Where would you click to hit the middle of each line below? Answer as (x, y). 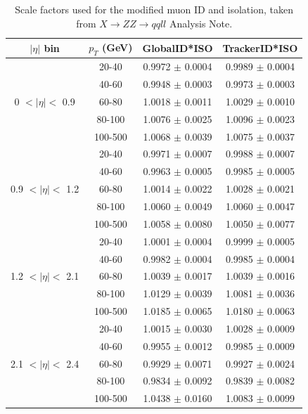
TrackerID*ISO (260, 47)
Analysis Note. (201, 23)
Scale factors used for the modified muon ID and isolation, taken (154, 9)
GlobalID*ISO (178, 47)
